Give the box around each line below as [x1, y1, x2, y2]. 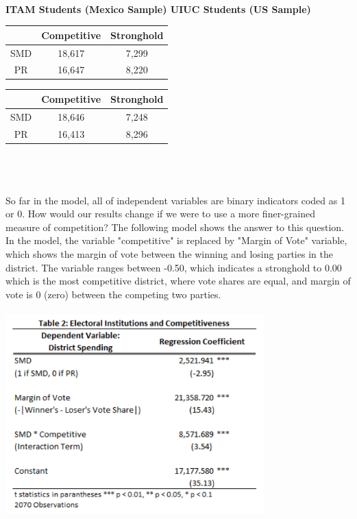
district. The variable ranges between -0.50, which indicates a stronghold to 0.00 [5, 260, 342, 274]
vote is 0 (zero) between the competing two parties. [5, 287, 221, 301]
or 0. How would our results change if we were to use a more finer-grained [5, 206, 315, 221]
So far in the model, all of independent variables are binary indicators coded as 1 [5, 193, 345, 207]
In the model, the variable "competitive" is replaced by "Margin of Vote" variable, [5, 233, 347, 248]
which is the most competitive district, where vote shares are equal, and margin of [5, 274, 351, 288]
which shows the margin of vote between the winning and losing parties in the [5, 246, 333, 261]
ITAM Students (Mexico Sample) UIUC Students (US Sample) [5, 1, 311, 16]
